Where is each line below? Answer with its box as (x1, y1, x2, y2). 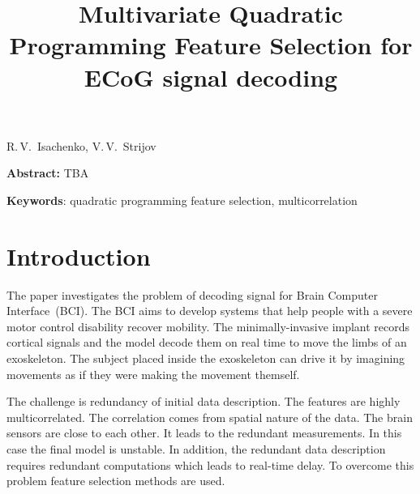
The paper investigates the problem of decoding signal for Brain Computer (6, 286, 378, 303)
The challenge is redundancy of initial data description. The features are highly (6, 393, 401, 410)
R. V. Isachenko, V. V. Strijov (6, 137, 156, 154)
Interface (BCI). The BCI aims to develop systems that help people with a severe (6, 302, 413, 319)
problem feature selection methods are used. (6, 472, 225, 489)
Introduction (6, 239, 151, 272)
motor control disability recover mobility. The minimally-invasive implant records (6, 317, 410, 334)
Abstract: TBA (6, 164, 89, 181)
